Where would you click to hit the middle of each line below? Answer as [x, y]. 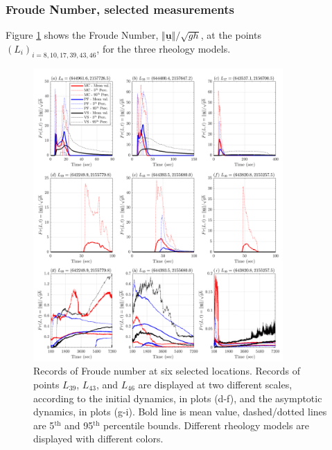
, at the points [231, 35]
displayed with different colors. [98, 439]
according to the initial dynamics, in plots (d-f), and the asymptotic [178, 398]
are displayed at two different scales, [215, 384]
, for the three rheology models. [164, 48]
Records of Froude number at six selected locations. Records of [167, 371]
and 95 [79, 425]
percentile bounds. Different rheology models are [206, 425]
